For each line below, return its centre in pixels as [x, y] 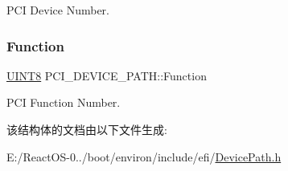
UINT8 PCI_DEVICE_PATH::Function [107, 75]
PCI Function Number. [64, 102]
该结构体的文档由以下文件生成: [87, 129]
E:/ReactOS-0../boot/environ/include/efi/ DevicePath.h [144, 156]
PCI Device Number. [58, 10]
